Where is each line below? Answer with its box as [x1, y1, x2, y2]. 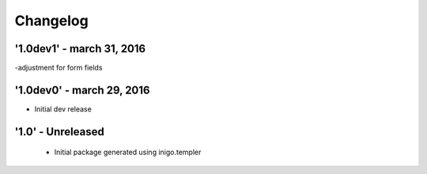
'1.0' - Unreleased [14, 125, 104, 138]
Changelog [14, 12, 89, 29]
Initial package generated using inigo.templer [54, 147, 202, 157]
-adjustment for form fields [14, 63, 103, 73]
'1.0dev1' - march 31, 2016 [14, 42, 146, 55]
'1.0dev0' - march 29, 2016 [14, 83, 150, 96]
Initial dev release [34, 104, 93, 114]
